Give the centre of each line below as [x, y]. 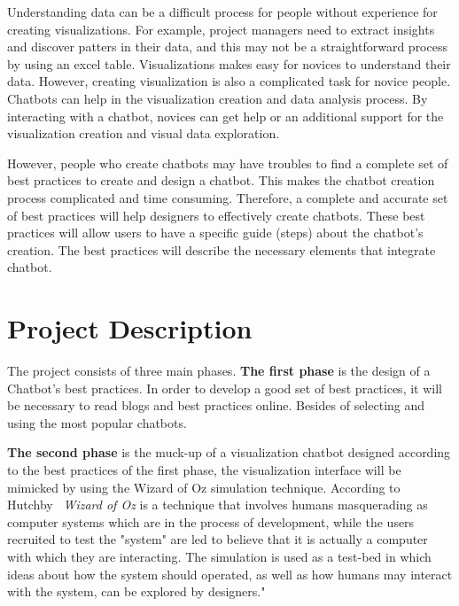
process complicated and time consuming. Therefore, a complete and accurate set [228, 197]
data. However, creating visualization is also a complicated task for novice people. [229, 81]
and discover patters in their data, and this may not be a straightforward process [227, 47]
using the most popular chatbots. [97, 422]
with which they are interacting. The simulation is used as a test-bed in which [219, 556]
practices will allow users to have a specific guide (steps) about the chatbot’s [215, 233]
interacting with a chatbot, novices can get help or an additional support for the [226, 116]
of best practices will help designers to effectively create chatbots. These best [216, 215]
